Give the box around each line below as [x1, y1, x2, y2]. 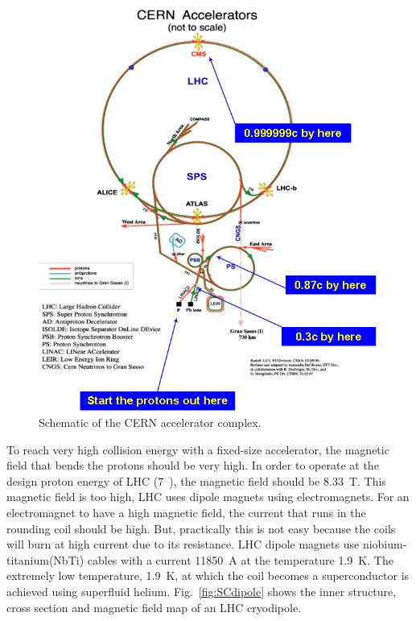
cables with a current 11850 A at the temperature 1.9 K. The [87, 551, 393, 568]
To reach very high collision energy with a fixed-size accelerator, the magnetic [6, 441, 389, 457]
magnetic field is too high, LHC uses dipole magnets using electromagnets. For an [6, 488, 410, 505]
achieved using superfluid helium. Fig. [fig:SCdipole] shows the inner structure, [6, 583, 397, 600]
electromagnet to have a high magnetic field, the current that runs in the [6, 504, 366, 521]
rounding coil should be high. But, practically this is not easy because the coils [6, 520, 396, 536]
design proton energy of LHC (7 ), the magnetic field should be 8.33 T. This [6, 472, 386, 489]
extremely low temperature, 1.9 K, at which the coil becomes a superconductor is [6, 567, 410, 584]
